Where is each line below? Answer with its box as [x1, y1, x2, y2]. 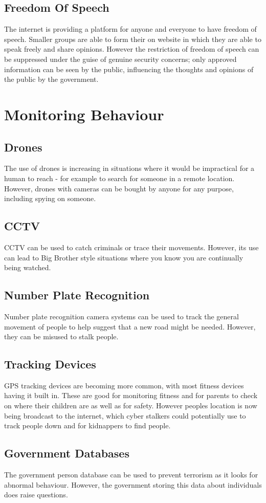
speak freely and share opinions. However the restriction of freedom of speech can [4, 43, 259, 54]
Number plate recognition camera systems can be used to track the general [4, 311, 239, 321]
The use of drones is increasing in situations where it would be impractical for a [4, 163, 255, 173]
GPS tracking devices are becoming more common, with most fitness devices [4, 380, 244, 390]
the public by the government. [4, 74, 99, 84]
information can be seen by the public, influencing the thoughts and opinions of [4, 63, 254, 74]
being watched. [4, 262, 51, 273]
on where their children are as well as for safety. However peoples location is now [4, 400, 257, 411]
